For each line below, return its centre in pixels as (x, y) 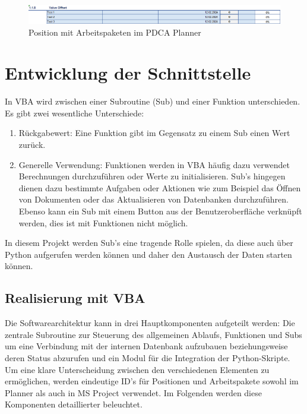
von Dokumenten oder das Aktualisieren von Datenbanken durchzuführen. (153, 199)
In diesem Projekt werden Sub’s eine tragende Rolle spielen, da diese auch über (149, 243)
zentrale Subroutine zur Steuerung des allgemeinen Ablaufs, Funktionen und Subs (153, 334)
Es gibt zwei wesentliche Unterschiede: (75, 113)
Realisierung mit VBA (75, 298)
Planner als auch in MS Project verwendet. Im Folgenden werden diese (133, 392)
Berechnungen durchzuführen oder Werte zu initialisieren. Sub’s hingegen (152, 176)
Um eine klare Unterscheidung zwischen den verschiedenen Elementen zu (137, 369)
